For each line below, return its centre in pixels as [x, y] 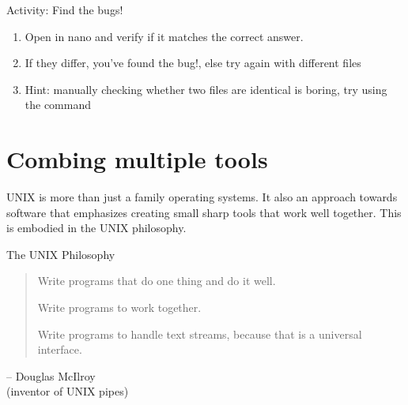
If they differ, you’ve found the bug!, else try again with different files [193, 63]
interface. [60, 349]
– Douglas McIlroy [51, 375]
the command [58, 105]
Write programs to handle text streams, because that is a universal [200, 334]
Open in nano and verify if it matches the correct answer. [164, 36]
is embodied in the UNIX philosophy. [96, 228]
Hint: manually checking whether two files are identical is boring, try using [206, 89]
